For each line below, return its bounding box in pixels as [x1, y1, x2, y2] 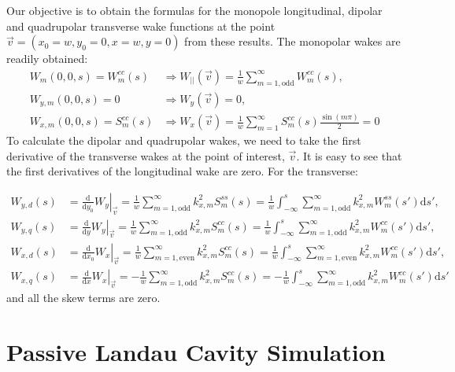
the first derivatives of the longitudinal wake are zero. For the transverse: [6, 163, 358, 179]
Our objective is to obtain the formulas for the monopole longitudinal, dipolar [6, 2, 383, 18]
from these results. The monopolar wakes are [184, 33, 401, 50]
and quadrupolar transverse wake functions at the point [6, 17, 276, 34]
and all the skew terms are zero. [6, 289, 161, 306]
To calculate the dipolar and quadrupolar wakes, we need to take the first [6, 132, 361, 149]
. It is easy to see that [296, 147, 402, 164]
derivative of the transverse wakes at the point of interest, [6, 147, 285, 164]
